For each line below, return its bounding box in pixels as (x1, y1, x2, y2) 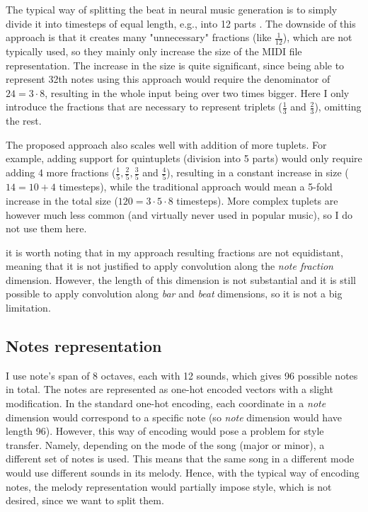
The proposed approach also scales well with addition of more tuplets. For (6, 137, 327, 152)
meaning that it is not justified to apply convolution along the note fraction (6, 258, 333, 273)
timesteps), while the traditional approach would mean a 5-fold (59, 179, 333, 194)
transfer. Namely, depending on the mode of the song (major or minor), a (6, 437, 325, 452)
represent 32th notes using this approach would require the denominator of (6, 72, 330, 86)
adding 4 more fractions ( (6, 165, 116, 179)
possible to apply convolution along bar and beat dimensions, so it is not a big (6, 286, 343, 301)
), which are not (282, 30, 352, 45)
